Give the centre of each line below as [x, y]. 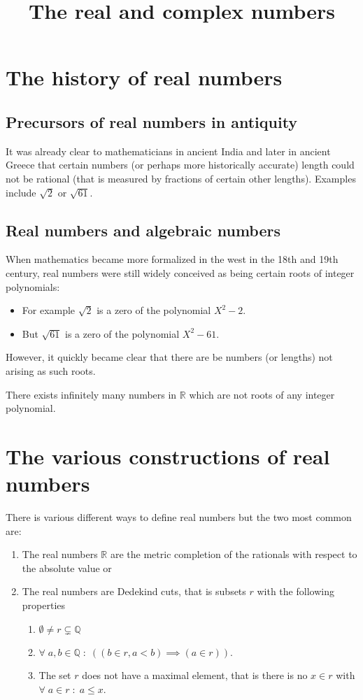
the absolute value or [67, 567]
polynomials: [33, 286]
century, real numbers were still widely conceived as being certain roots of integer [180, 272]
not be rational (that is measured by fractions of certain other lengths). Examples [181, 178]
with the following [296, 591]
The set [55, 675]
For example [49, 310]
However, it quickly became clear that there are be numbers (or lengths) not [169, 357]
